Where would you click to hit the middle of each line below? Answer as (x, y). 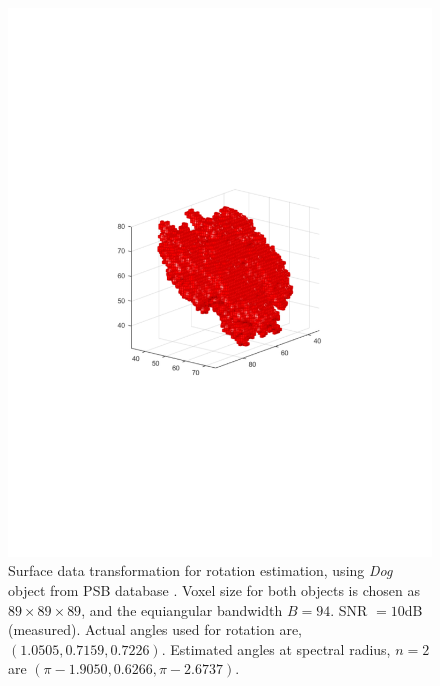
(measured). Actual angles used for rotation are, (155, 629)
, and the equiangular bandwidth (182, 609)
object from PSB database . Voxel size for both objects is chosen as (214, 590)
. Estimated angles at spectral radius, (276, 648)
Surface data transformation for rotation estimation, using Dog (200, 570)
